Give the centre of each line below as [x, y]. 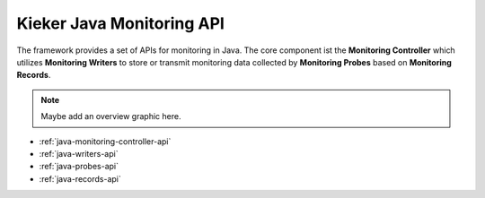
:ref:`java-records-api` [80, 178]
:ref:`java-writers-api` [79, 153]
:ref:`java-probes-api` [79, 167]
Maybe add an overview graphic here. [111, 116]
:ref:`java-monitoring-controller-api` [105, 141]
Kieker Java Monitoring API [120, 23]
